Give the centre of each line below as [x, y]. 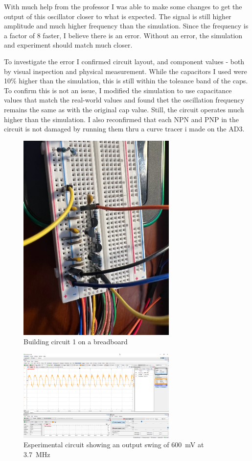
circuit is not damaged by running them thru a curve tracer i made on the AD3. [124, 129]
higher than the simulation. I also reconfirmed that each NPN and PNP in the [121, 119]
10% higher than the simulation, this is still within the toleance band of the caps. [126, 81]
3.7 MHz [37, 454]
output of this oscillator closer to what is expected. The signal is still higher [118, 16]
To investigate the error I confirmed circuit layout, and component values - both [124, 61]
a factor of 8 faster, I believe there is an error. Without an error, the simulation [123, 35]
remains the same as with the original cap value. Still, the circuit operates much [124, 109]
